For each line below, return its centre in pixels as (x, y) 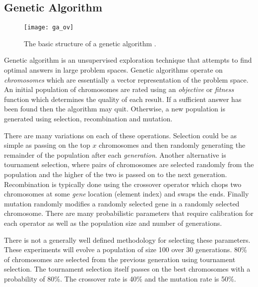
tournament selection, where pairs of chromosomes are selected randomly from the (129, 164)
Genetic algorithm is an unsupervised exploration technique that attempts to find (128, 60)
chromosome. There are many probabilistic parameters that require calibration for (129, 213)
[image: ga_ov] (49, 28)
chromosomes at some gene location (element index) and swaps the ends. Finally (127, 194)
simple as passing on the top (47, 145)
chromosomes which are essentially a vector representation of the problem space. (126, 79)
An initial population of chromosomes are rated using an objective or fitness (119, 89)
